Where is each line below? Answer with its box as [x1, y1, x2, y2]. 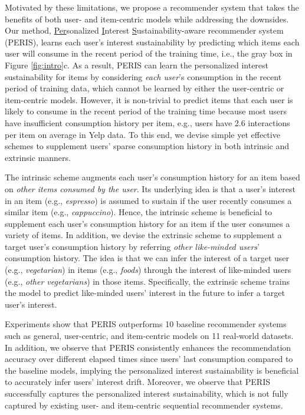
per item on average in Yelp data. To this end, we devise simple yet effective [5, 128, 280, 140]
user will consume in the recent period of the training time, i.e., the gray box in [5, 47, 293, 60]
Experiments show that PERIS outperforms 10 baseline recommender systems [5, 318, 287, 330]
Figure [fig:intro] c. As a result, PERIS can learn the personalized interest [5, 58, 269, 71]
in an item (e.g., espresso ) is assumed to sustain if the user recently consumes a [5, 194, 292, 206]
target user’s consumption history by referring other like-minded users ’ [5, 240, 260, 252]
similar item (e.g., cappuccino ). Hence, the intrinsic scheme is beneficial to [5, 206, 273, 218]
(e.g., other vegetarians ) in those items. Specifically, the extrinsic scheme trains [5, 275, 290, 287]
